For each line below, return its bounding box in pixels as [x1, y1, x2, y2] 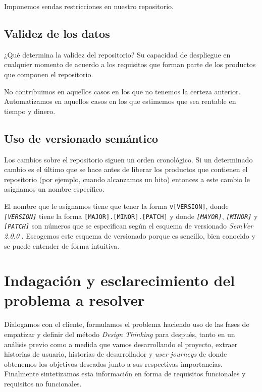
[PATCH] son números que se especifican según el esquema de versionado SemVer [4, 220, 253, 231]
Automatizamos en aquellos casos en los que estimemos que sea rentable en [4, 96, 236, 106]
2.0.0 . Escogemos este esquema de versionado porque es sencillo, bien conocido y [4, 230, 255, 241]
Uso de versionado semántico [4, 130, 158, 146]
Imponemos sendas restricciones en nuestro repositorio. [4, 1, 174, 11]
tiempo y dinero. [4, 105, 56, 116]
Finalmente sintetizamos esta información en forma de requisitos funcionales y [4, 368, 246, 379]
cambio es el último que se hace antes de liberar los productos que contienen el [4, 164, 248, 175]
